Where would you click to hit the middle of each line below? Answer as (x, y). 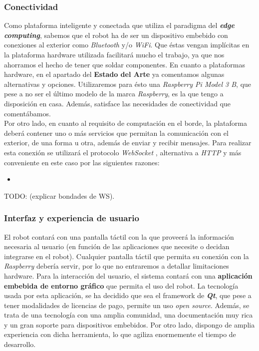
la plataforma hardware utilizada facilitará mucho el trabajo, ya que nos (114, 54)
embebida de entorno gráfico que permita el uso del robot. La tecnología (121, 285)
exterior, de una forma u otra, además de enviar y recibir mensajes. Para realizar (128, 143)
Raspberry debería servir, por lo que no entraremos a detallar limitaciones (117, 266)
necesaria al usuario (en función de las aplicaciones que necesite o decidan (117, 246)
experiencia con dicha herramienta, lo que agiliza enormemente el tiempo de (120, 334)
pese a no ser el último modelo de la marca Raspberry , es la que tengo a (114, 94)
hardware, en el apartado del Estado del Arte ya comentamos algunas (114, 74)
